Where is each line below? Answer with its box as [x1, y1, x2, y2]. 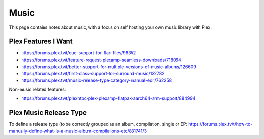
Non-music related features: [9, 86, 66, 93]
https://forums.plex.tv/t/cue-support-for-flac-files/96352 [21, 50, 136, 56]
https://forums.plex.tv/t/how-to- [188, 121, 253, 127]
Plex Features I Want [9, 37, 73, 46]
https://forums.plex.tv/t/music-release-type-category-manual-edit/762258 [21, 77, 172, 83]
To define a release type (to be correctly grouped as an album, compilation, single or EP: [9, 121, 188, 127]
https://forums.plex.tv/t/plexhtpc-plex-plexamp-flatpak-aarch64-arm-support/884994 [21, 95, 196, 101]
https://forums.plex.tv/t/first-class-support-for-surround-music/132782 [21, 70, 165, 76]
